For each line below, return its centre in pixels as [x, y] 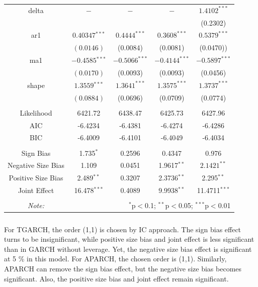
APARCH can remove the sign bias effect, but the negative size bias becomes [123, 268]
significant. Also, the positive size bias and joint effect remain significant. [116, 278]
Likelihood [36, 112]
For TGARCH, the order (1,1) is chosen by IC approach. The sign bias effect [123, 229]
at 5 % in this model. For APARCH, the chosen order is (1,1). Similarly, [115, 259]
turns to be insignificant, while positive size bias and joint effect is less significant [129, 239]
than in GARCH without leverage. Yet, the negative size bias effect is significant [128, 249]
